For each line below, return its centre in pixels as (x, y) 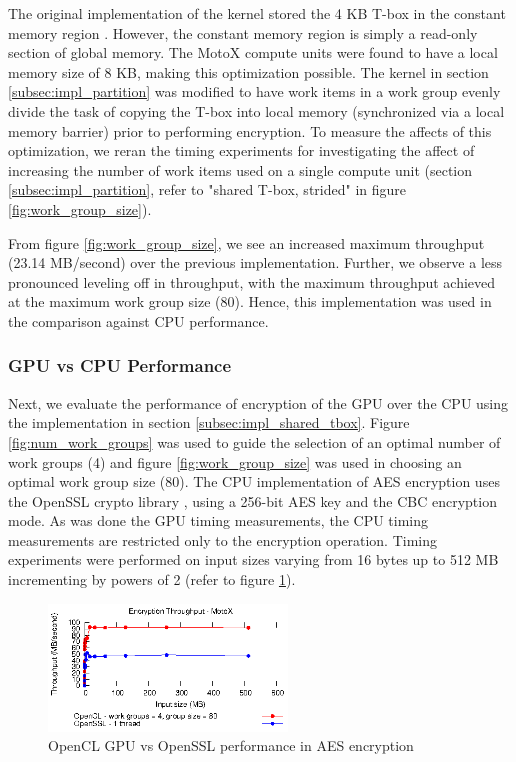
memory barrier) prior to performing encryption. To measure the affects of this (250, 130)
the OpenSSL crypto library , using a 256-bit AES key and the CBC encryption (252, 500)
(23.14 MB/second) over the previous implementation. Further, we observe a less (255, 262)
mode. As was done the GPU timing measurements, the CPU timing (218, 520)
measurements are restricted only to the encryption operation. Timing (223, 539)
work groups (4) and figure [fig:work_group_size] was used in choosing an (235, 461)
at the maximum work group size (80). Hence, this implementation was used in (250, 301)
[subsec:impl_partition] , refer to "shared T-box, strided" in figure (207, 189)
